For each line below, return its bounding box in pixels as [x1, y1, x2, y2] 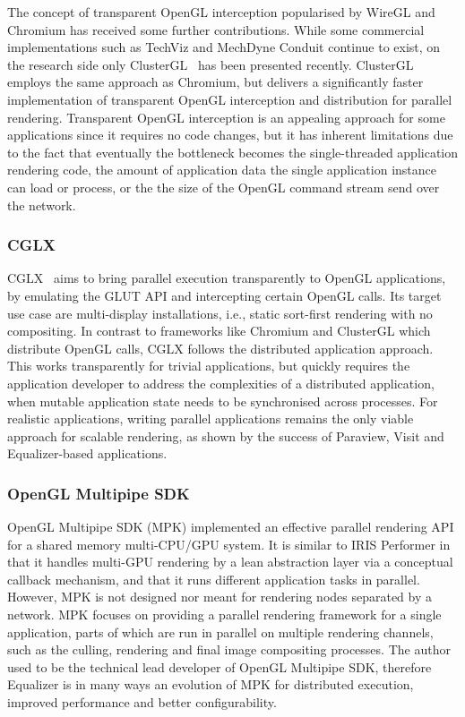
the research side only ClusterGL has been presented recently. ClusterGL [7, 55, 414, 73]
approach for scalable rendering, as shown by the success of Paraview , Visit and [7, 426, 444, 445]
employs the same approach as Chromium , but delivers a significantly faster [7, 73, 424, 91]
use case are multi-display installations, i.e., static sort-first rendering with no [7, 303, 433, 322]
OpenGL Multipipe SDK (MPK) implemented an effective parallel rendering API [7, 517, 454, 536]
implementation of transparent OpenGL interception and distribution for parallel [7, 90, 452, 108]
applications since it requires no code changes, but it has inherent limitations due [7, 125, 453, 144]
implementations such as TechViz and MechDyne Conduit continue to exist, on [7, 38, 441, 56]
